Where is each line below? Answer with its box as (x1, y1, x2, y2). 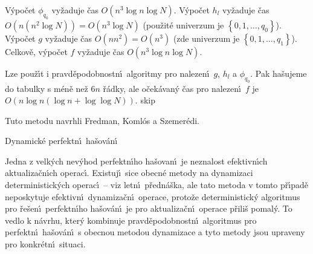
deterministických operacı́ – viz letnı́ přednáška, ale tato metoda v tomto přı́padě (5, 178, 308, 191)
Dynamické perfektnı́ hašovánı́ (5, 134, 118, 147)
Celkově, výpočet (5, 45, 68, 57)
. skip (135, 94, 155, 106)
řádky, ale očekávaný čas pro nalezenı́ (103, 82, 241, 94)
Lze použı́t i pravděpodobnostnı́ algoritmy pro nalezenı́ (5, 67, 210, 79)
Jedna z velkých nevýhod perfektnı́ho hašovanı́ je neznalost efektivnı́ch (5, 154, 268, 167)
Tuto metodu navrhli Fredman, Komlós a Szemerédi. (5, 114, 200, 126)
